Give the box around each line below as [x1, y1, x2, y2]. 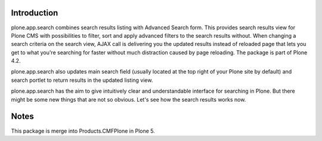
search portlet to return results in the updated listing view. [11, 76, 153, 84]
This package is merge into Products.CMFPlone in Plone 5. [11, 127, 155, 134]
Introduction [11, 8, 58, 18]
